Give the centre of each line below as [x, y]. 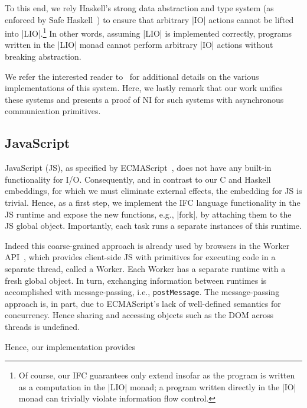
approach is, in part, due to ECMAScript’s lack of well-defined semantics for [143, 303]
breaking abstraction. [43, 56]
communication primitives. [53, 111]
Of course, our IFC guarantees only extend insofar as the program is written [157, 375]
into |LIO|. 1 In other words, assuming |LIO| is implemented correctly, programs [148, 32]
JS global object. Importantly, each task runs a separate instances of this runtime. [153, 226]
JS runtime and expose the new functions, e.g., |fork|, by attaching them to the [148, 214]
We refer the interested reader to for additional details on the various [132, 76]
